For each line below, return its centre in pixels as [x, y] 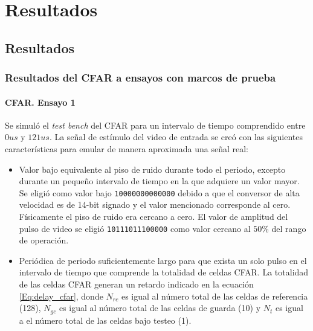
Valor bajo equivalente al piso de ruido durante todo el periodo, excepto [152, 169]
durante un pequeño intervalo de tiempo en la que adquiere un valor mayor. [159, 181]
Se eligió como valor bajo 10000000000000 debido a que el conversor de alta [159, 192]
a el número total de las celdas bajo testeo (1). [105, 320]
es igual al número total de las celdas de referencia [215, 296]
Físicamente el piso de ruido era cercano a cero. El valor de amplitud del [153, 217]
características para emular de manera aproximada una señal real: [127, 148]
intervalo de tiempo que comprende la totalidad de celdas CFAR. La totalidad [164, 272]
